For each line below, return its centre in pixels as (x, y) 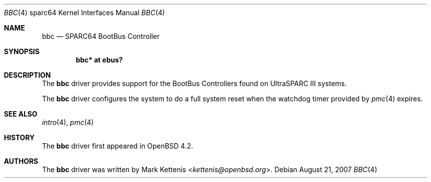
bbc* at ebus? (99, 60)
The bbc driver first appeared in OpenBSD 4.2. (118, 146)
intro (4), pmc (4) (68, 122)
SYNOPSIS (22, 51)
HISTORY (19, 137)
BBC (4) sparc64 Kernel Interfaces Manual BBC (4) (85, 13)
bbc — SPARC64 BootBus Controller (101, 36)
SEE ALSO (21, 114)
